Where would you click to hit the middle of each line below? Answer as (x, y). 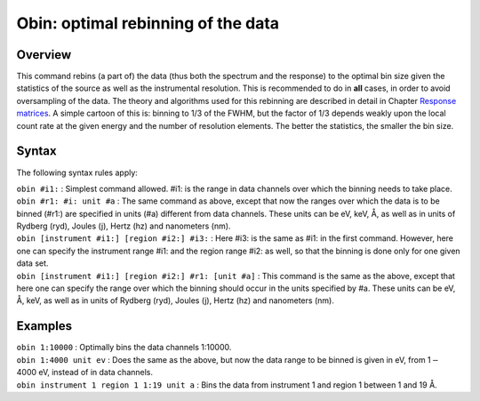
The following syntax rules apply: (77, 172)
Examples (44, 326)
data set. (32, 263)
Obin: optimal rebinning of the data (148, 23)
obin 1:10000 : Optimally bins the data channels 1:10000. (124, 348)
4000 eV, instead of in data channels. (85, 373)
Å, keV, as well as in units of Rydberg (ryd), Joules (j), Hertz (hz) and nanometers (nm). (176, 301)
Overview (44, 55)
